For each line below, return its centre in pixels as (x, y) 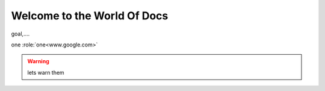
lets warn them (46, 72)
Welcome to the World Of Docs (90, 16)
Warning (38, 61)
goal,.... (20, 34)
